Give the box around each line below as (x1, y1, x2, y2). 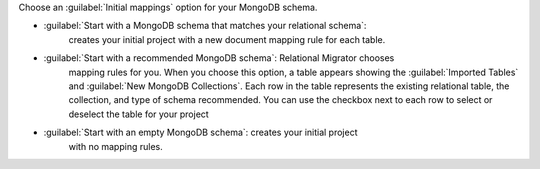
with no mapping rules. (68, 140, 164, 152)
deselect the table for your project (68, 108, 209, 120)
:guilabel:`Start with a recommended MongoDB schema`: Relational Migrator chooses (43, 52, 395, 64)
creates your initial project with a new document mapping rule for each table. (68, 33, 386, 45)
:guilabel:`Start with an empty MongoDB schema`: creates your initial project (43, 126, 358, 139)
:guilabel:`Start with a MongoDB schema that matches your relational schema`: (43, 20, 367, 32)
